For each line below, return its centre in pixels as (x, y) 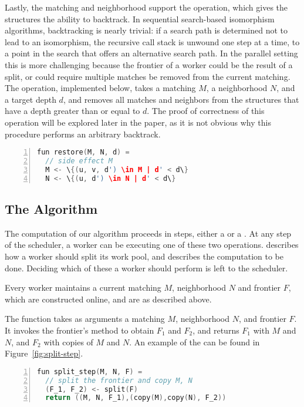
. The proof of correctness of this (206, 111)
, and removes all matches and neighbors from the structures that (181, 99)
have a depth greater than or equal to (72, 111)
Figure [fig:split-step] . (44, 353)
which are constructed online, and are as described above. (108, 299)
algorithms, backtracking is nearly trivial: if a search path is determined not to (146, 30)
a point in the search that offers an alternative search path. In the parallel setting (151, 53)
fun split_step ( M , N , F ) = (90, 371)
